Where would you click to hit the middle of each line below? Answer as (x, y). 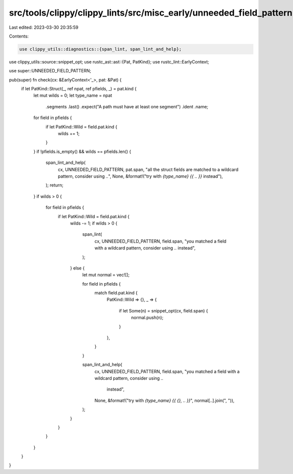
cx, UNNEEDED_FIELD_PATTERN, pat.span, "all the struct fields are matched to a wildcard (148, 169)
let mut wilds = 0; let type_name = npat (73, 96)
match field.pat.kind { (116, 293)
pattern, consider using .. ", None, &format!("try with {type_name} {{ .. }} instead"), (140, 176)
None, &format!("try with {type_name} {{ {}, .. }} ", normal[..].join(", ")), (164, 400)
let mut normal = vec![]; (106, 275)
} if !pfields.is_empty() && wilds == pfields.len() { (82, 151)
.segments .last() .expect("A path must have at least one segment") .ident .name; (127, 106)
